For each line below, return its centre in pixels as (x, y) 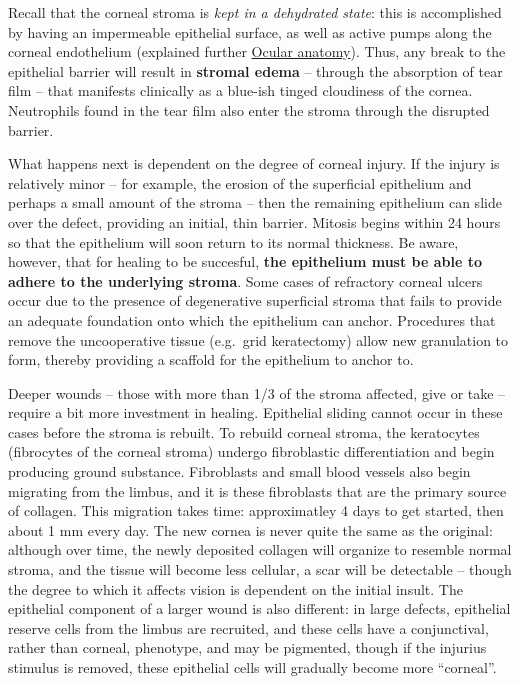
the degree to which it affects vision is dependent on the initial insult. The (235, 588)
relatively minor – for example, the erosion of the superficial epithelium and (240, 182)
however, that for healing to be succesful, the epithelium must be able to (245, 261)
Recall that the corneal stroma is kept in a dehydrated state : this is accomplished (255, 12)
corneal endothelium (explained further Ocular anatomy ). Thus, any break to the (257, 51)
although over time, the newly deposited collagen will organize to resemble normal (260, 549)
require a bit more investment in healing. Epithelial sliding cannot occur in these (255, 412)
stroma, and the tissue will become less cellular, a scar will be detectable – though (260, 569)
